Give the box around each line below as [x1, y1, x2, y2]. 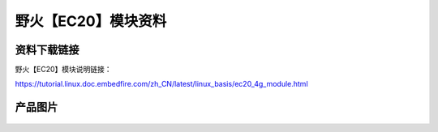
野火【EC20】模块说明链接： [15, 65, 113, 75]
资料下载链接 [15, 43, 79, 57]
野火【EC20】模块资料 [15, 12, 167, 30]
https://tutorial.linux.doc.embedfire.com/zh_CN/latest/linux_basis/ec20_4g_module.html [15, 79, 308, 89]
